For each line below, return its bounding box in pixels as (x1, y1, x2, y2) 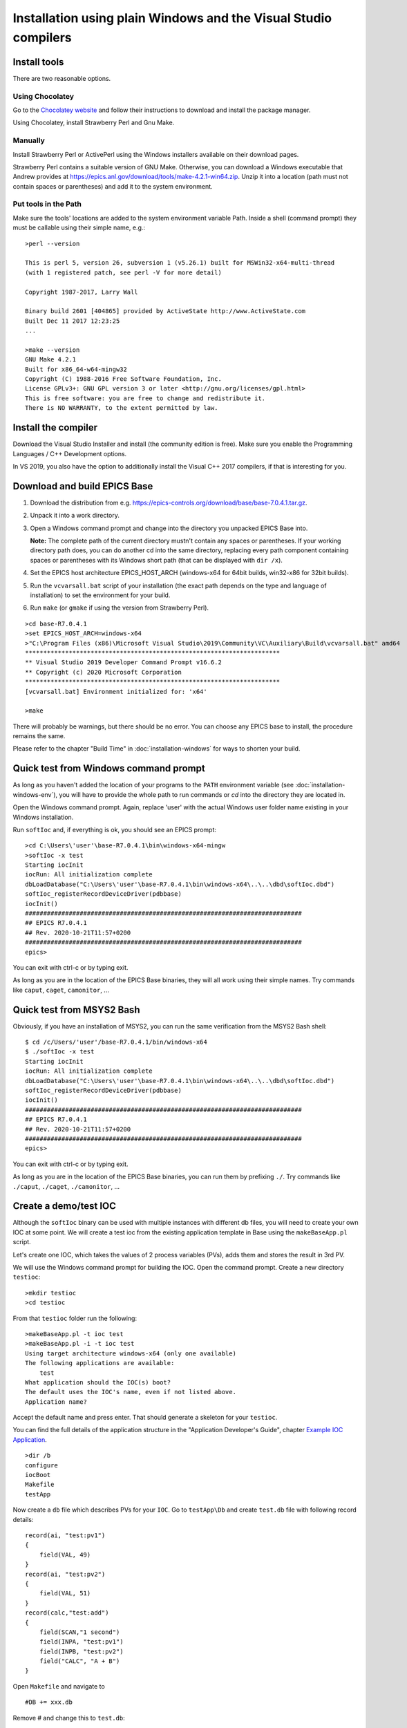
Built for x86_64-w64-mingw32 (25, 365, 128, 373)
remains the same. (12, 732, 66, 740)
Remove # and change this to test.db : (12, 1713, 126, 1722)
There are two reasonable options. (12, 74, 111, 82)
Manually (12, 135, 45, 145)
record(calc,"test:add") (25, 1609, 109, 1617)
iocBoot (25, 1471, 51, 1479)
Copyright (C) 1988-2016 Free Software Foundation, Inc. (25, 375, 223, 383)
